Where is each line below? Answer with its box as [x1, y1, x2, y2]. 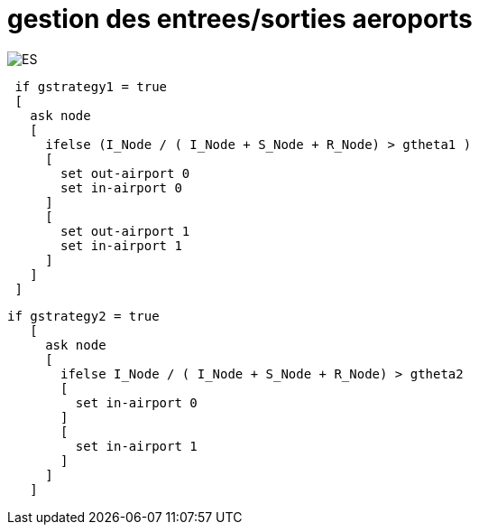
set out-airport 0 [60, 165, 190, 181]
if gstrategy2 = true [7, 308, 160, 323]
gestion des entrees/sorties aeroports [7, 4, 473, 34]
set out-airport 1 [60, 223, 190, 238]
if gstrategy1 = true [14, 79, 168, 94]
